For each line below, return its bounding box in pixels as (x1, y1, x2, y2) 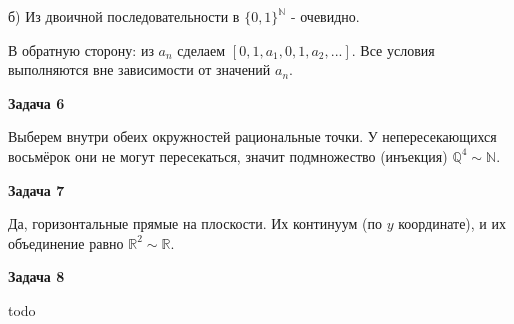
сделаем (177, 39, 226, 60)
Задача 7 (8, 179, 65, 200)
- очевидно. (290, 6, 360, 26)
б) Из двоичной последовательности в (8, 6, 240, 26)
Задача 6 (8, 92, 65, 113)
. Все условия (351, 39, 435, 60)
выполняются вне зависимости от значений (8, 59, 271, 80)
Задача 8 (8, 266, 65, 287)
